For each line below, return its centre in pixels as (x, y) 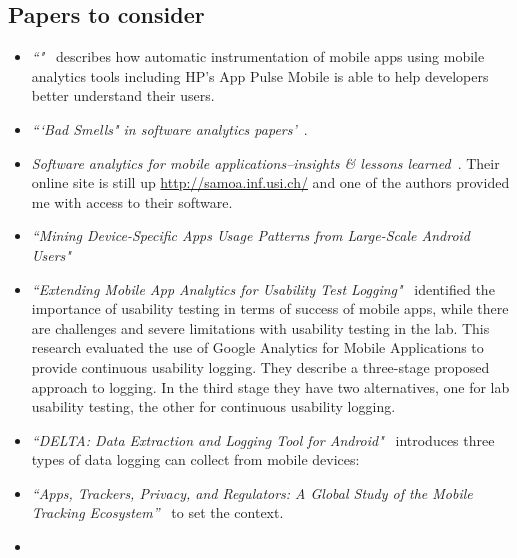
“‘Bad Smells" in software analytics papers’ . (169, 128)
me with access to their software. (132, 201)
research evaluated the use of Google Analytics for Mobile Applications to (257, 347)
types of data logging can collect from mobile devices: (195, 459)
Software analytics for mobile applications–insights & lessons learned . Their (265, 162)
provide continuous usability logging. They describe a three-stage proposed (260, 366)
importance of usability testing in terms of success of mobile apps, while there (270, 308)
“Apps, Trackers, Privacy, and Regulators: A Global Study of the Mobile (252, 492)
